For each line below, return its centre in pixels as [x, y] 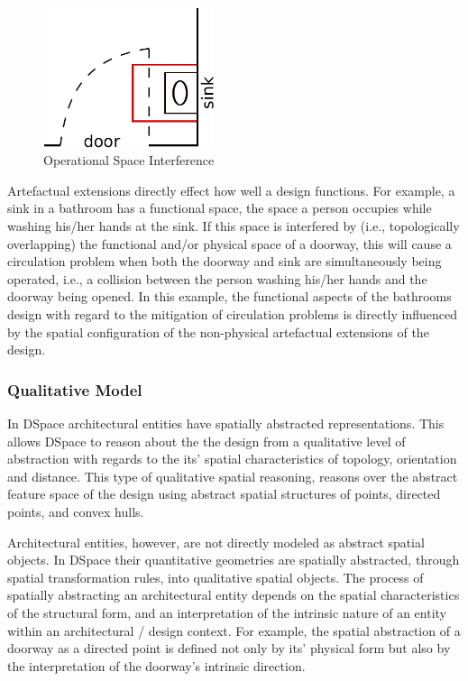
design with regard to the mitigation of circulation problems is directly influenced [233, 314]
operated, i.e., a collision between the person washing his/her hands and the [217, 278]
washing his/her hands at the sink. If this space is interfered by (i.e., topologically [234, 226]
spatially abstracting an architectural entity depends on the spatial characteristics [234, 595]
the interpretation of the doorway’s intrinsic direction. [156, 665]
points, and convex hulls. [76, 511]
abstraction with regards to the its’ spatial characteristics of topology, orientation [232, 459]
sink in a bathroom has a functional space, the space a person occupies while [220, 208]
